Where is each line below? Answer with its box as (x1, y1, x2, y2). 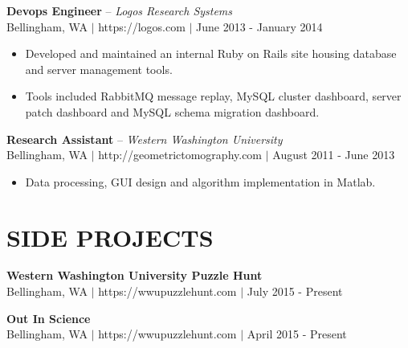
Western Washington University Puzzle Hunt (6, 267, 263, 284)
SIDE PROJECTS (6, 220, 214, 253)
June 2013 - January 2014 (196, 18, 323, 35)
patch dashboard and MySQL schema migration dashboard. (25, 103, 320, 120)
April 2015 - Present (247, 325, 347, 342)
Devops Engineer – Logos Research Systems (6, 2, 233, 18)
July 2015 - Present (247, 283, 343, 300)
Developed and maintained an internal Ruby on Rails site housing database (25, 45, 397, 62)
